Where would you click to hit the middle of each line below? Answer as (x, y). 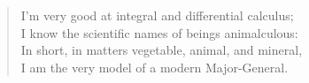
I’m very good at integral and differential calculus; (157, 15)
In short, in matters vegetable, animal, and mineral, (162, 50)
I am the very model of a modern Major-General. (154, 67)
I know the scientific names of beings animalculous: (159, 32)
